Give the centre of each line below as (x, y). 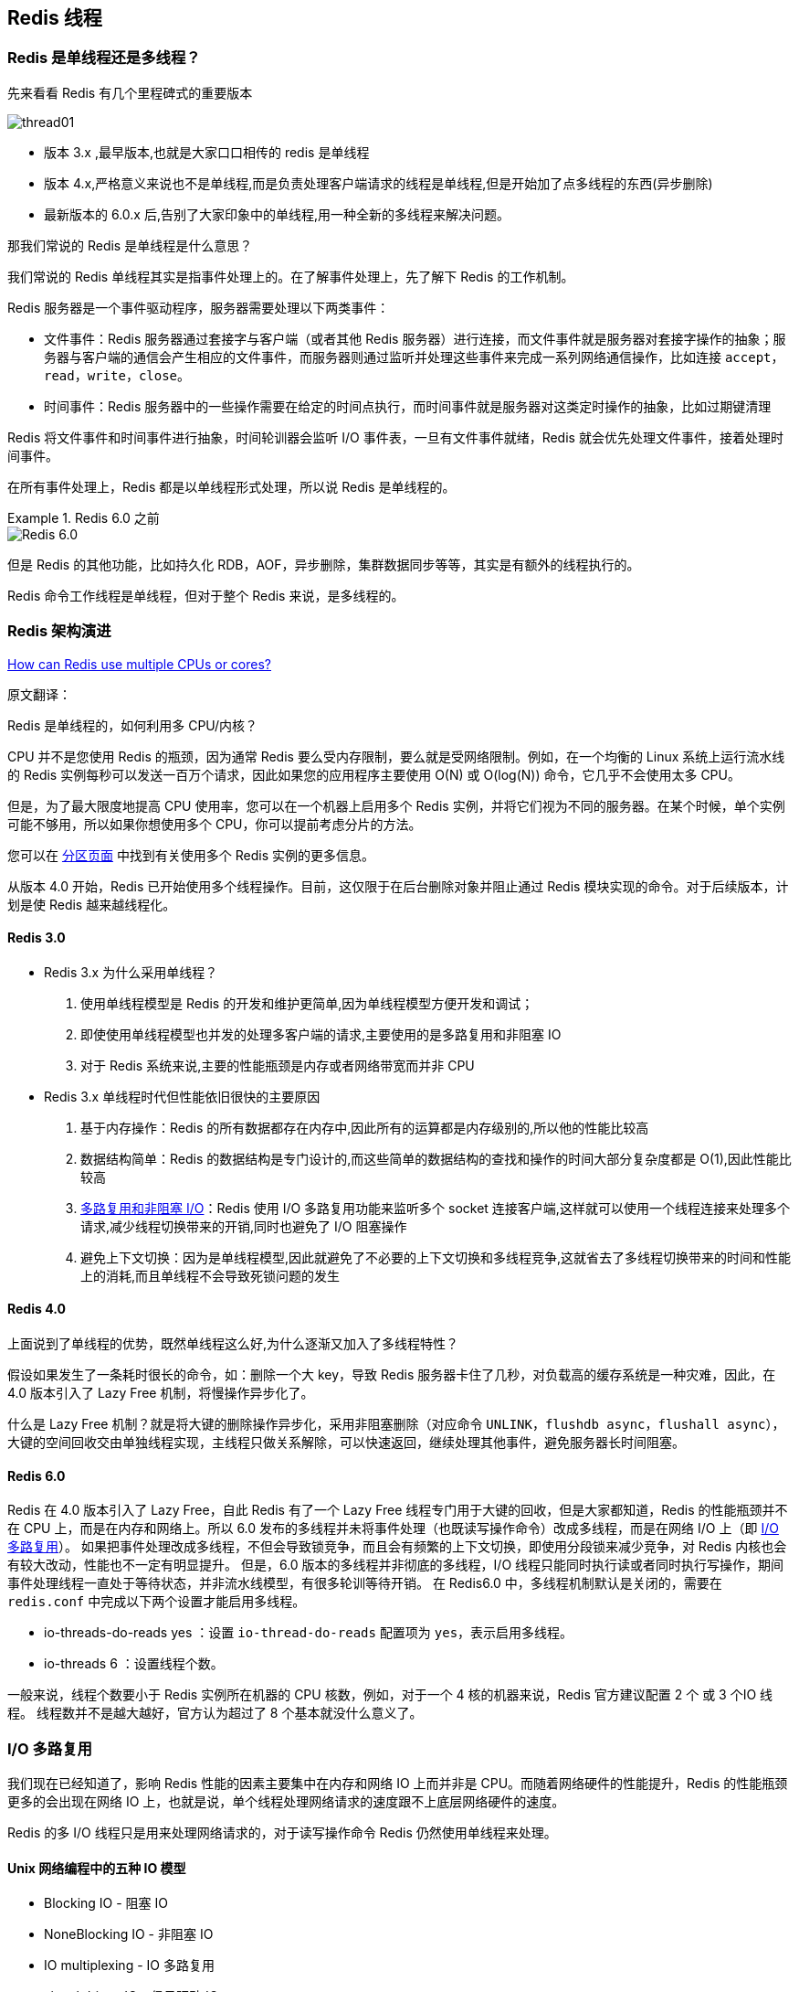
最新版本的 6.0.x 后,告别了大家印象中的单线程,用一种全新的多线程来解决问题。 (277, 214)
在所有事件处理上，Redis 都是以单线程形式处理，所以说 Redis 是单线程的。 (231, 486)
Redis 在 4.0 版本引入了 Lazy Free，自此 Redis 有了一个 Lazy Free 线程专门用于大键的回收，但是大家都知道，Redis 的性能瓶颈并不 (398, 1510)
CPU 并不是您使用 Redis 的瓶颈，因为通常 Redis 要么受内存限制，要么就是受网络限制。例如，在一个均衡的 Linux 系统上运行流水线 (396, 756)
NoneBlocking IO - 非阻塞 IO (129, 1934)
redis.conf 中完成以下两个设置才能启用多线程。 (157, 1602)
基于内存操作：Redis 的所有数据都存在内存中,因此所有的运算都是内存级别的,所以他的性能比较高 (365, 1127)
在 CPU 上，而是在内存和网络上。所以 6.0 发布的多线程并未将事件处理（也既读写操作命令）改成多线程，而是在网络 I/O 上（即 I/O (393, 1529)
